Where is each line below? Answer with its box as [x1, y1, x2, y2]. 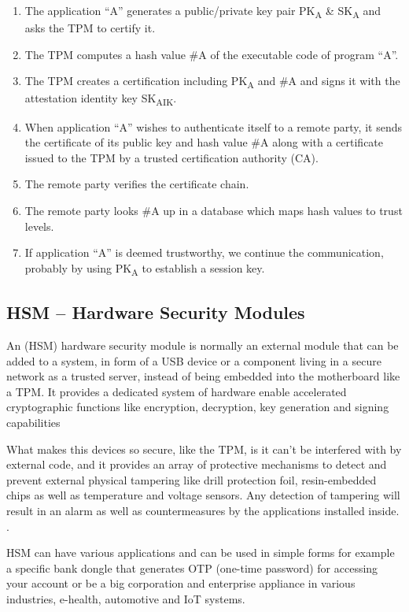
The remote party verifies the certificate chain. [24, 176, 249, 192]
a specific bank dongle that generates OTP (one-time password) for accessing [6, 559, 378, 576]
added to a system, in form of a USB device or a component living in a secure [6, 352, 381, 369]
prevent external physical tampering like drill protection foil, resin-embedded [6, 471, 377, 488]
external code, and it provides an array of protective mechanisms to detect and [6, 456, 387, 473]
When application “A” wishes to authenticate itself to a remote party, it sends [24, 118, 402, 135]
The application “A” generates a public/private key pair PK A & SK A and [24, 2, 381, 20]
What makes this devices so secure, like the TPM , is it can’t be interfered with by [6, 440, 402, 457]
